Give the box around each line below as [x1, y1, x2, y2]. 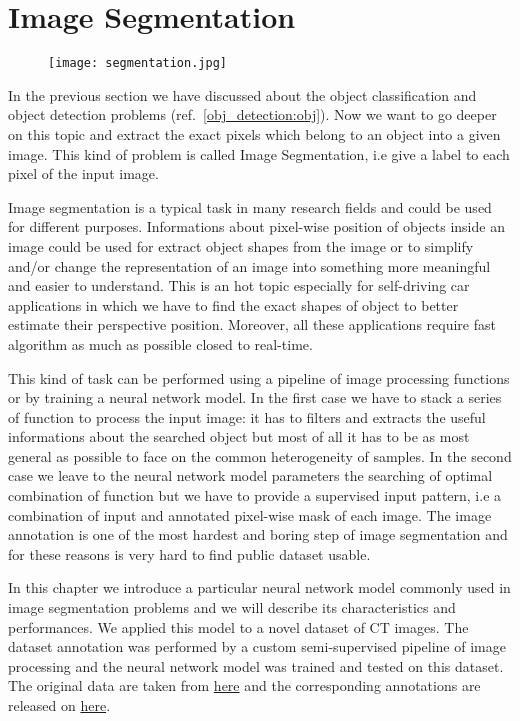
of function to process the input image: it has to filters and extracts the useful [8, 406, 486, 427]
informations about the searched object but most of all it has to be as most [8, 426, 470, 447]
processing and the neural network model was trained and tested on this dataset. [8, 655, 504, 676]
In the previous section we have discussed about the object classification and [8, 84, 477, 105]
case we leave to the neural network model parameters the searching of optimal [8, 465, 493, 486]
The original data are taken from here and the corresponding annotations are [8, 675, 481, 696]
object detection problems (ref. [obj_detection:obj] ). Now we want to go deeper [8, 104, 497, 125]
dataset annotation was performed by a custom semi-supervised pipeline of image [8, 636, 506, 657]
